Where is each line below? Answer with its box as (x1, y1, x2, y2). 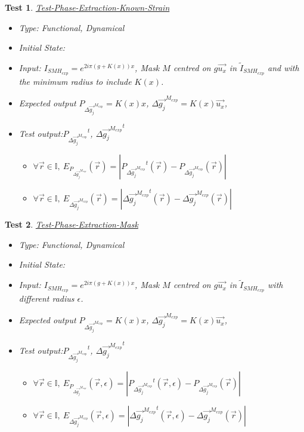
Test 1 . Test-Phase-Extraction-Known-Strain (5, 1, 170, 13)
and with (268, 62, 299, 73)
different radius (18, 292, 75, 305)
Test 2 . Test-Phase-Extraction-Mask (5, 218, 138, 231)
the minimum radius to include (18, 75, 132, 87)
